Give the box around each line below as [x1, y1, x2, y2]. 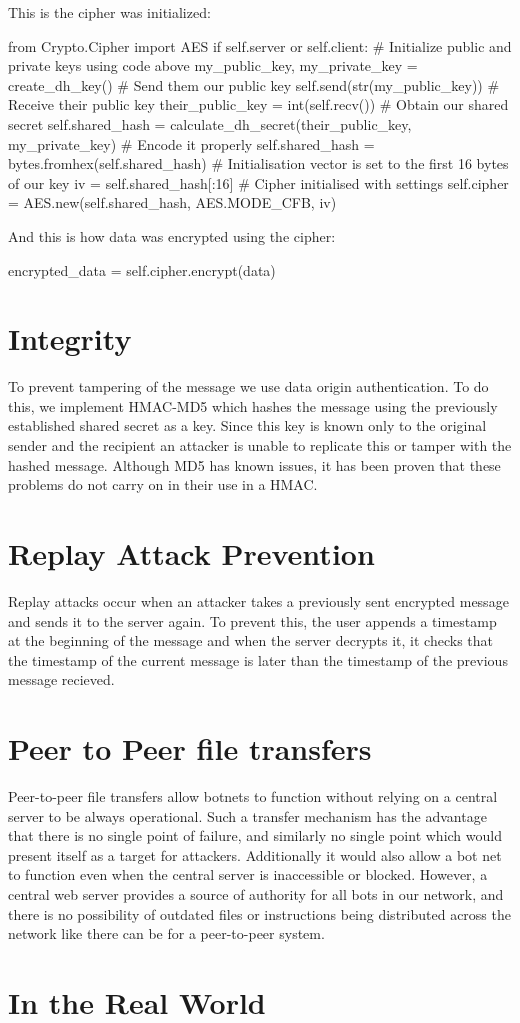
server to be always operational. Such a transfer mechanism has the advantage [8, 805, 487, 826]
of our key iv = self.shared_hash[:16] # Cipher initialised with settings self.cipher [8, 172, 509, 193]
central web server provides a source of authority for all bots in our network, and [8, 884, 504, 904]
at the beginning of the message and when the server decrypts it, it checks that [8, 630, 494, 651]
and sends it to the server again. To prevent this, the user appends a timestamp [8, 610, 497, 631]
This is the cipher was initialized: [8, 2, 211, 22]
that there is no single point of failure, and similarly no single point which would [8, 825, 502, 846]
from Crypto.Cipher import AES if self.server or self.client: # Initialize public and [8, 35, 512, 56]
